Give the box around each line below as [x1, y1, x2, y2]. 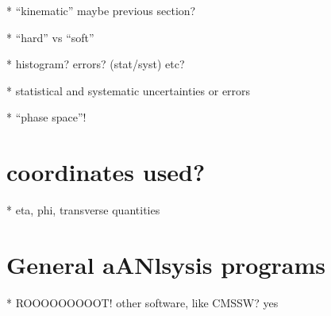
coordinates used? [6, 156, 206, 188]
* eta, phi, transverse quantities [6, 202, 160, 218]
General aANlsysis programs [6, 248, 326, 280]
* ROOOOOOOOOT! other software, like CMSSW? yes [6, 294, 279, 310]
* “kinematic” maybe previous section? [6, 2, 196, 18]
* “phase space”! [6, 109, 87, 125]
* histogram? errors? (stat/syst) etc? [6, 56, 185, 72]
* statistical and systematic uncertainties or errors [6, 82, 251, 98]
